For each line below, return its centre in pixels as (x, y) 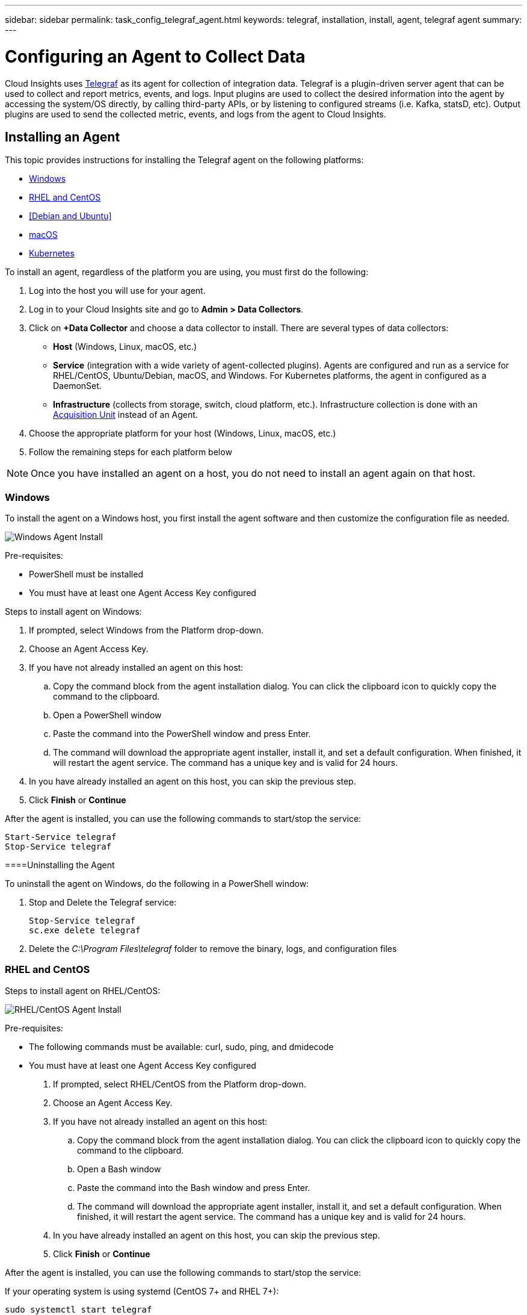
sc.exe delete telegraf (85, 931)
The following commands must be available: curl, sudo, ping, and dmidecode (181, 1046)
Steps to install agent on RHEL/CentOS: (83, 990)
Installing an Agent (63, 137)
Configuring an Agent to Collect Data (155, 56)
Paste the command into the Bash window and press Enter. (194, 1187)
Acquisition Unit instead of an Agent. (125, 415)
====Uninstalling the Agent (60, 865)
